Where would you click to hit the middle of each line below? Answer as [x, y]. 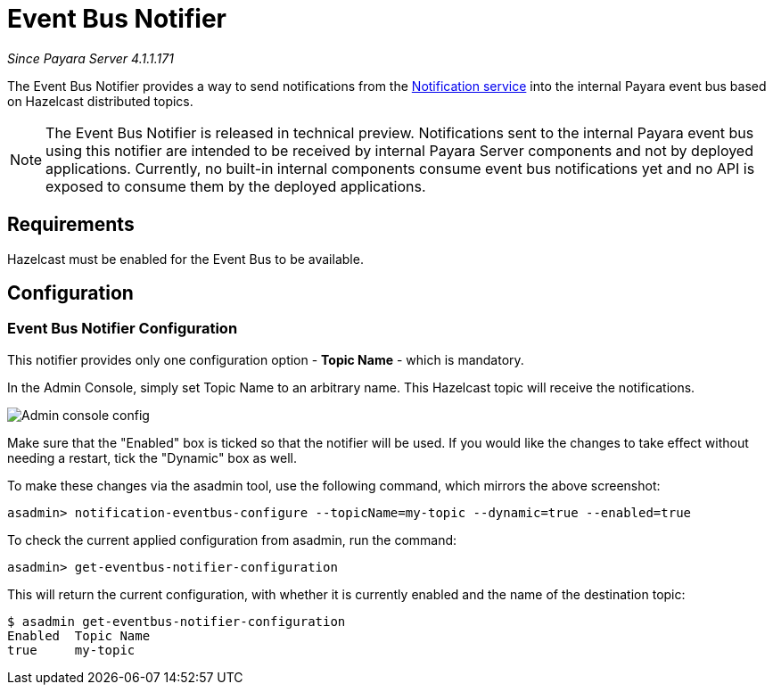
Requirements [71, 225]
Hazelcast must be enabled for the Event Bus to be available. [185, 259]
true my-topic [71, 650]
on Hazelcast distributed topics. [100, 101]
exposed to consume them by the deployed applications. [236, 186]
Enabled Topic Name [79, 635]
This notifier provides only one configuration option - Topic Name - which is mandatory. [266, 359]
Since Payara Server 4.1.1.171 [90, 58]
